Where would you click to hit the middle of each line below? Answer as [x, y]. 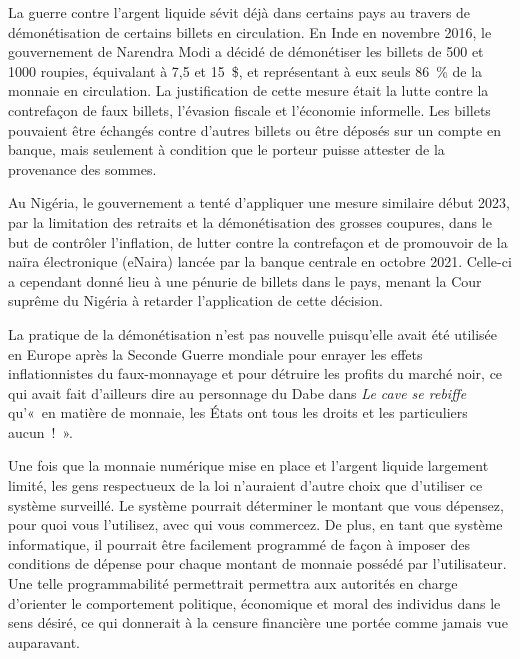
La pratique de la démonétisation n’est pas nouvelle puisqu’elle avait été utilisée [253, 333]
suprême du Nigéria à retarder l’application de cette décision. [195, 300]
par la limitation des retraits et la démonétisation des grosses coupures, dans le [250, 221]
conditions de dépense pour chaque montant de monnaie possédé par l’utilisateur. [257, 563]
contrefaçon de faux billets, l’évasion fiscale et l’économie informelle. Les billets [249, 109]
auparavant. [44, 641]
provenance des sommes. [82, 168]
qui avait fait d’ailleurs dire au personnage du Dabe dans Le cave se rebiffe [237, 392]
